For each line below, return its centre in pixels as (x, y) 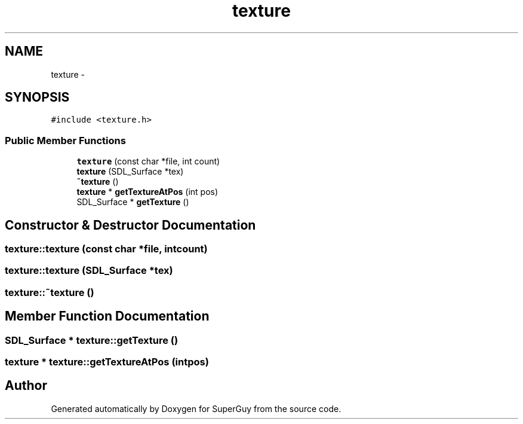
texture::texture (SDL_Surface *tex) (89, 271)
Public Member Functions (65, 140)
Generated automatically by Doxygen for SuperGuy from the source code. (196, 408)
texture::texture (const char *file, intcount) (106, 249)
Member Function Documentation (107, 316)
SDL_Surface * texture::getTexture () (92, 340)
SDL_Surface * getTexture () (133, 202)
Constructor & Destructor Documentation (130, 225)
